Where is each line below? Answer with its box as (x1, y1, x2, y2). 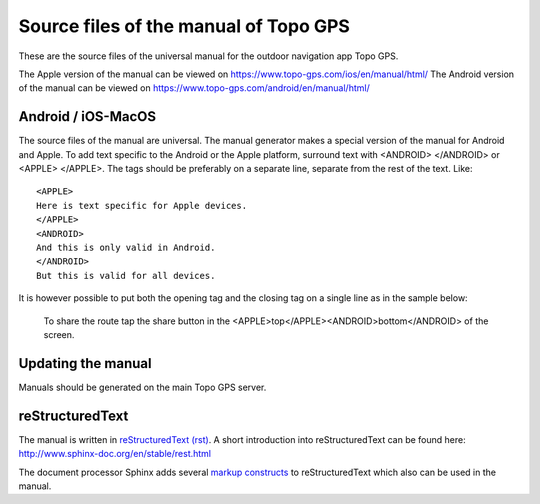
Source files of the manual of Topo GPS (18, 15, 350, 37)
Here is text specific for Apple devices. (36, 200, 248, 211)
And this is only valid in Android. (36, 241, 216, 253)
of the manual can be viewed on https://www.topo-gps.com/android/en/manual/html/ (18, 82, 370, 94)
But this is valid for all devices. (36, 270, 216, 281)
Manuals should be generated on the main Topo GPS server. (18, 381, 267, 393)
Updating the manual (18, 355, 152, 372)
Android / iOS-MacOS (18, 108, 157, 125)
